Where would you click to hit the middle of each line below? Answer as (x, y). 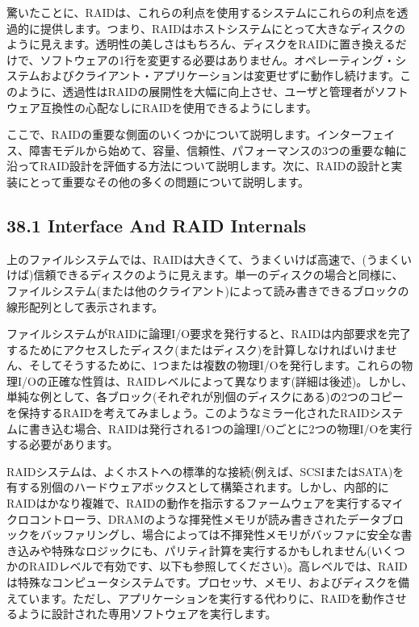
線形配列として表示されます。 (85, 306)
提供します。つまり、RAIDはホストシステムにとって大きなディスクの (223, 28)
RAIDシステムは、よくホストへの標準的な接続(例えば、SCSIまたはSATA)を (205, 471)
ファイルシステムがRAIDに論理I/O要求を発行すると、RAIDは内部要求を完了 (209, 334)
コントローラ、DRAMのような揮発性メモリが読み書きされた (188, 518)
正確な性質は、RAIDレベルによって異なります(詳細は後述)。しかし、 (230, 380)
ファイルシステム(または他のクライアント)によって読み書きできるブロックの (208, 290)
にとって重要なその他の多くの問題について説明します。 (163, 181)
